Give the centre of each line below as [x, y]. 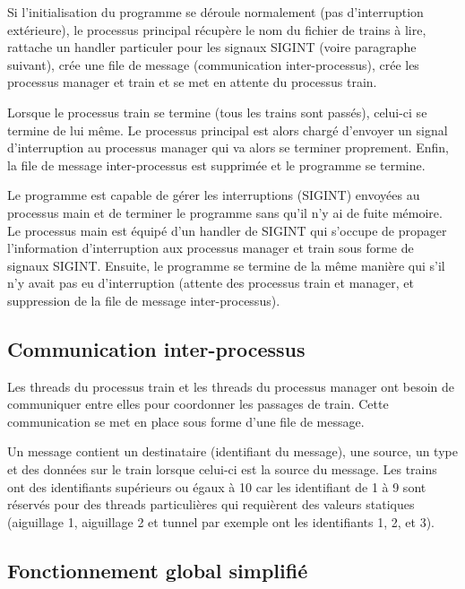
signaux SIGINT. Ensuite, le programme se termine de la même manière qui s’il [226, 265]
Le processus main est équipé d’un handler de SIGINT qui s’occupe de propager [227, 230]
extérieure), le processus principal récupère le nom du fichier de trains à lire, [217, 29]
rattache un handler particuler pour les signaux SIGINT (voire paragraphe [212, 47]
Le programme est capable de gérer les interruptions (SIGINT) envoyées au [214, 195]
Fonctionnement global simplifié [158, 570]
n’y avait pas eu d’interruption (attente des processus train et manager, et [211, 283]
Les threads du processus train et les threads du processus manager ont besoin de [231, 386]
